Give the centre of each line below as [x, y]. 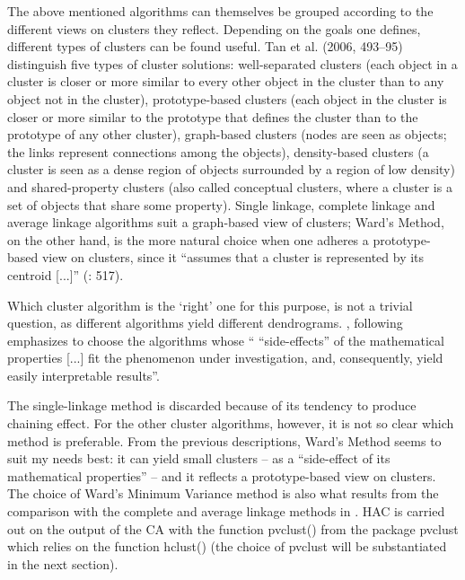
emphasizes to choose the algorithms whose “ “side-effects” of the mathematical [226, 340]
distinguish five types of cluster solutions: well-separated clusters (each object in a [232, 63]
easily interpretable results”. [83, 375]
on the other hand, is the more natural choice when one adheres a [188, 239]
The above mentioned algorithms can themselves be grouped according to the [220, 11]
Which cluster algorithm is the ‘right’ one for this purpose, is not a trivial [210, 305]
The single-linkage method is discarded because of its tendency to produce [212, 405]
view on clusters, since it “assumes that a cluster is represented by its [233, 257]
